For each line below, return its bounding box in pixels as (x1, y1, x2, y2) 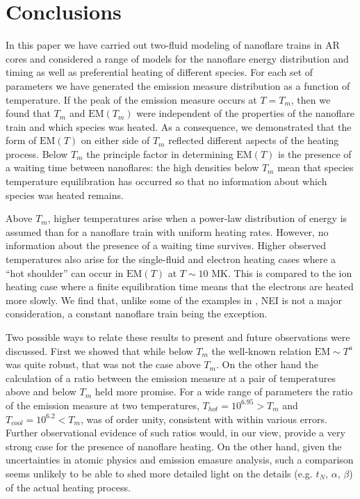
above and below (6, 384, 76, 399)
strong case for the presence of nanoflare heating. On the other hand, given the (6, 438, 342, 453)
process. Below (6, 146, 68, 161)
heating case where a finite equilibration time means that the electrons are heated (6, 279, 354, 294)
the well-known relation (211, 343, 312, 358)
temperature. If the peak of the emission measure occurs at (6, 92, 257, 106)
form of (6, 133, 37, 148)
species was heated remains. (6, 187, 124, 202)
